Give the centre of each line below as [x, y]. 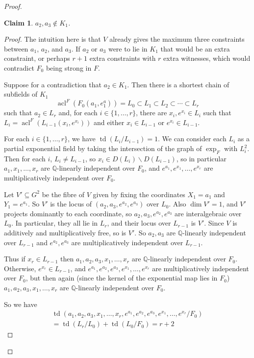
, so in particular [201, 158]
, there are [152, 113]
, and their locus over [139, 223]
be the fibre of [63, 194]
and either [109, 122]
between [16, 48]
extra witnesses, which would [207, 58]
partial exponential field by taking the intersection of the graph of [103, 148]
